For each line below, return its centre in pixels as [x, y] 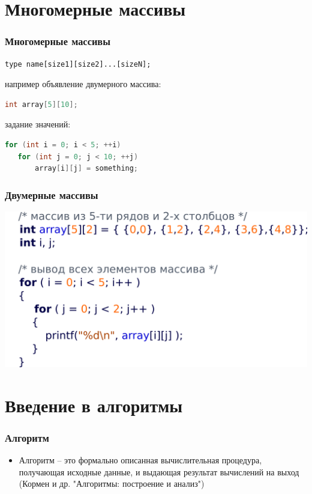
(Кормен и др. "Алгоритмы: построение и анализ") [112, 483]
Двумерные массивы [52, 194]
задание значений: [38, 124]
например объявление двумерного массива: [83, 84]
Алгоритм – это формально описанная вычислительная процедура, [140, 460]
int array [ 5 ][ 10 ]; [41, 104]
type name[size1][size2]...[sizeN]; [78, 64]
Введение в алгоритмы [94, 405]
